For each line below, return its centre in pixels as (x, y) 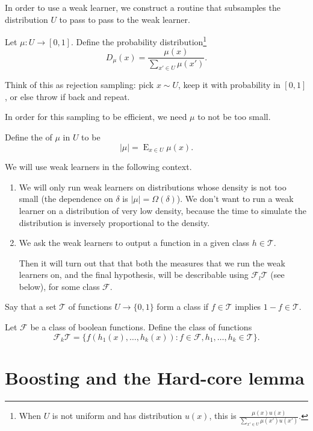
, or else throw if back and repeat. (67, 96)
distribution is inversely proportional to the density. (114, 222)
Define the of (29, 137)
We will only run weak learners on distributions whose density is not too (153, 187)
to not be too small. (234, 117)
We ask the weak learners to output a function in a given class (134, 243)
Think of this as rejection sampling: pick (79, 85)
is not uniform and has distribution (117, 416)
